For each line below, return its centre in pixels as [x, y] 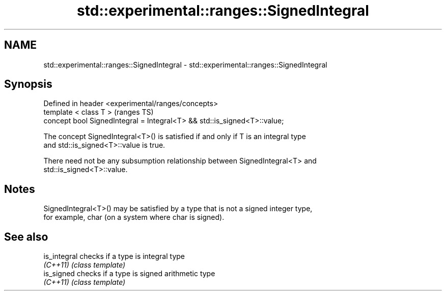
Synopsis [28, 84]
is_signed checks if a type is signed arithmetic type [129, 274]
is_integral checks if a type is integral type [114, 256]
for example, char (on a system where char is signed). [134, 217]
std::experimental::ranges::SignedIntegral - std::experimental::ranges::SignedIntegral [185, 64]
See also [26, 237]
